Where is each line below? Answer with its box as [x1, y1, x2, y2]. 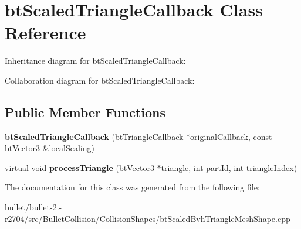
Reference [5, 20, 86, 45]
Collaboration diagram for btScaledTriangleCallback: [5, 74, 195, 86]
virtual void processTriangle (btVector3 [5, 161, 154, 173]
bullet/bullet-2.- [5, 201, 62, 213]
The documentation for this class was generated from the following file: [5, 181, 260, 193]
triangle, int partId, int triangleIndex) [161, 161, 297, 173]
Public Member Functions [5, 102, 165, 121]
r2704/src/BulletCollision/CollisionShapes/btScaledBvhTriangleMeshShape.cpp [5, 212, 290, 224]
